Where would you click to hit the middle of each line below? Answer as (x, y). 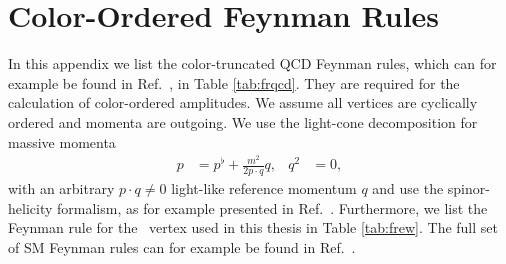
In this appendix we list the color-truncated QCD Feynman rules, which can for (252, 63)
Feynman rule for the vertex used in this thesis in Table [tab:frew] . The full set (253, 227)
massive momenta (62, 141)
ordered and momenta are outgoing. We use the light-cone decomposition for (243, 121)
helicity (30, 207)
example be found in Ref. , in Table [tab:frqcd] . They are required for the (234, 82)
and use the (408, 188)
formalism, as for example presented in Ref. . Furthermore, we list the (272, 207)
